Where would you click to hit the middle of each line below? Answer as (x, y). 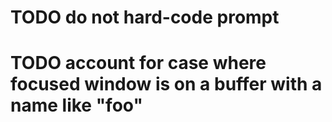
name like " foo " (76, 105)
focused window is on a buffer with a (166, 84)
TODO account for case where (138, 63)
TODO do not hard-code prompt (145, 17)
